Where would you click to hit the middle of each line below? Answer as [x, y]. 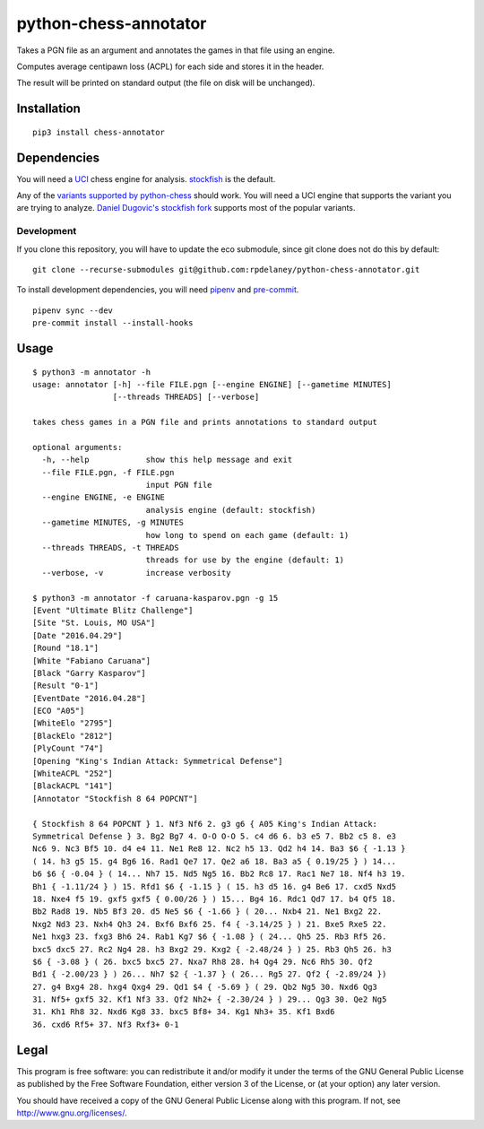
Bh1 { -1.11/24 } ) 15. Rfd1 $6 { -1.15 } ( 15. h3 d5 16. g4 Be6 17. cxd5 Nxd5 [215, 886]
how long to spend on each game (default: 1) [247, 535]
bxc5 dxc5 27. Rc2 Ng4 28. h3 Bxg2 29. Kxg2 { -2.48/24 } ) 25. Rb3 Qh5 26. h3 [212, 949]
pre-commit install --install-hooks [113, 323]
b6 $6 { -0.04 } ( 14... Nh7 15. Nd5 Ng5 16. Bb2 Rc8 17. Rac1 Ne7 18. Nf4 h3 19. [219, 874]
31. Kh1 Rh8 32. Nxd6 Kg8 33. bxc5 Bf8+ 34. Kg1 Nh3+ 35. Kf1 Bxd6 [184, 1012]
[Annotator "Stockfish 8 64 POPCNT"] [116, 799]
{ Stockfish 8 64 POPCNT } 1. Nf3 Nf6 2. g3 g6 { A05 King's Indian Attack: [205, 824]
